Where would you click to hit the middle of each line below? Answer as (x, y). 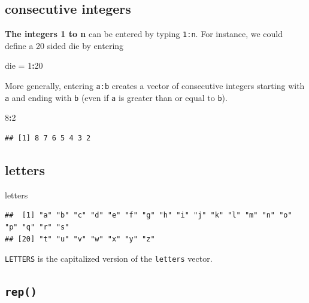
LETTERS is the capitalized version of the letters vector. (109, 258)
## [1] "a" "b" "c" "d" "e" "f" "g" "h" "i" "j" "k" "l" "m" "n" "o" (149, 215)
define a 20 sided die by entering (64, 45)
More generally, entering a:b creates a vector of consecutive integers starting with (155, 86)
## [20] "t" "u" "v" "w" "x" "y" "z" (80, 239)
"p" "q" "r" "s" (37, 227)
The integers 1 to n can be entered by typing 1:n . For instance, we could (144, 34)
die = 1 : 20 (24, 65)
